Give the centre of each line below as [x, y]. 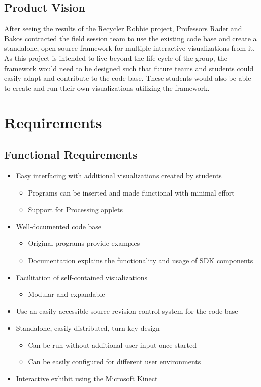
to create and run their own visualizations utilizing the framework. [107, 87]
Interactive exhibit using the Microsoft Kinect [87, 379]
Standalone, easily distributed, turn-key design [88, 328]
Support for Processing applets [76, 209]
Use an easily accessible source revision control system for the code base [127, 311]
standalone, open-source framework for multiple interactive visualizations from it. [129, 48]
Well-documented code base [59, 226]
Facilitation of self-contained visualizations [82, 277]
